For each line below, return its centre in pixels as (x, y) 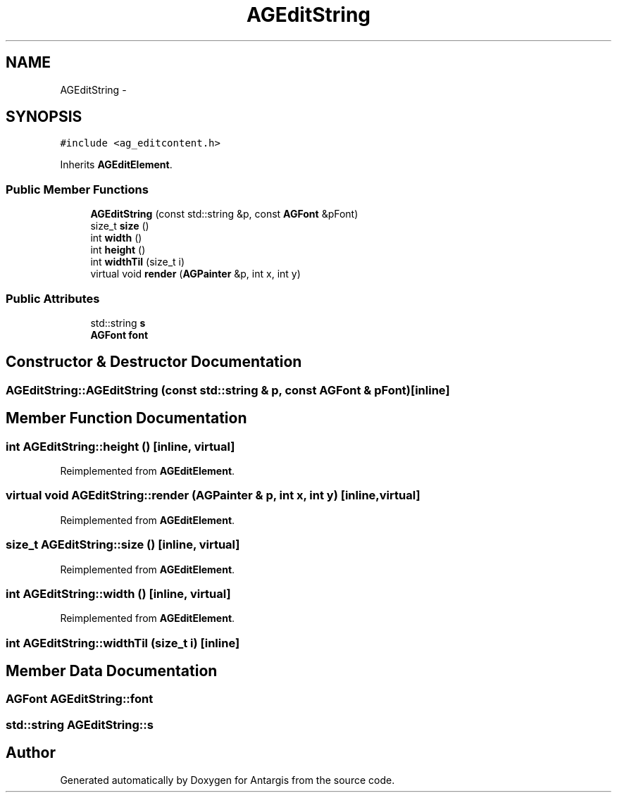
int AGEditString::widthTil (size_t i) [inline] (123, 643)
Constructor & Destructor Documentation (154, 362)
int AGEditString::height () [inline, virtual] (120, 446)
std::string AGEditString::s (80, 724)
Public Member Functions (77, 189)
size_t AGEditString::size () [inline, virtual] (123, 545)
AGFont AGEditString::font (80, 699)
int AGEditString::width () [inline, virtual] (118, 593)
